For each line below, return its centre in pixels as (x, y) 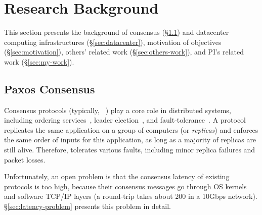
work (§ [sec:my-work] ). (39, 61)
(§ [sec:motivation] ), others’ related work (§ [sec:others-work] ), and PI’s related (124, 52)
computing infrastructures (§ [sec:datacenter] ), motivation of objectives (113, 42)
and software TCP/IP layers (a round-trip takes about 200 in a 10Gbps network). (131, 196)
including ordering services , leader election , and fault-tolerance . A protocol (125, 120)
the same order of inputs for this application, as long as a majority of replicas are (130, 140)
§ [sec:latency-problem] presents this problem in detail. (88, 206)
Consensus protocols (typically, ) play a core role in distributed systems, (118, 110)
